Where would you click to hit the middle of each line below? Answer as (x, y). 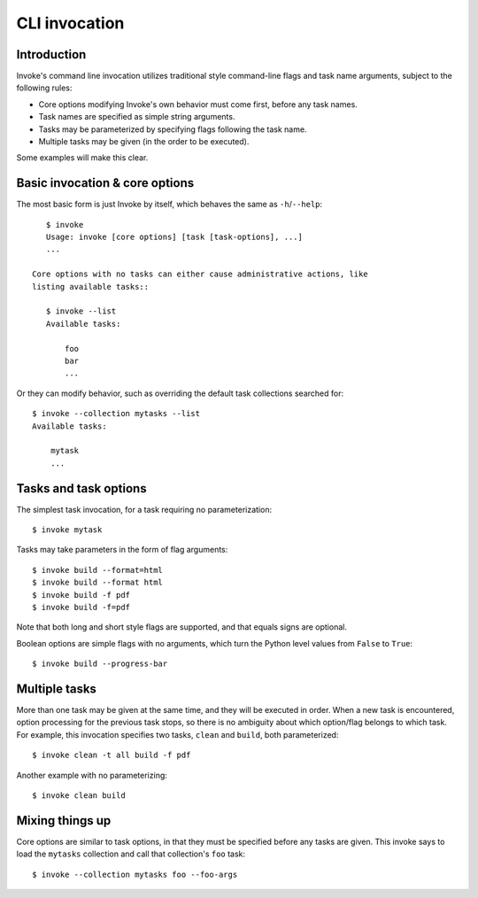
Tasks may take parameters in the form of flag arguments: (122, 550)
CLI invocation (70, 23)
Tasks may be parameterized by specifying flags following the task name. (173, 129)
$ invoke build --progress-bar (100, 664)
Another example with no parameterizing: (92, 775)
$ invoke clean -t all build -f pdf (112, 755)
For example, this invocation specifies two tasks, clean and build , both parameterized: (177, 734)
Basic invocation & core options (105, 183)
